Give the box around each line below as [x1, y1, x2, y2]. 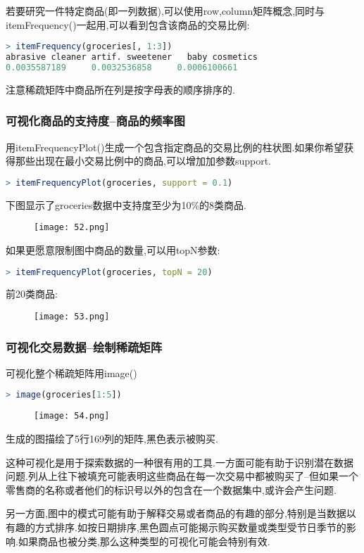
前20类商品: [6, 286, 58, 301]
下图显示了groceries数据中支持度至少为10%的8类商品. [6, 197, 246, 212]
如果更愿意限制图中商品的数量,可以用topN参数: [6, 242, 220, 257]
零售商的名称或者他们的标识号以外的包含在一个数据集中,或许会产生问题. [6, 482, 337, 497]
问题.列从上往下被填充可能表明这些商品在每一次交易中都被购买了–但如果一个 [6, 469, 358, 483]
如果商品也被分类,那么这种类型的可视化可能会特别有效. [18, 533, 270, 548]
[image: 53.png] [34, 312, 110, 322]
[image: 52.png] [34, 222, 110, 233]
